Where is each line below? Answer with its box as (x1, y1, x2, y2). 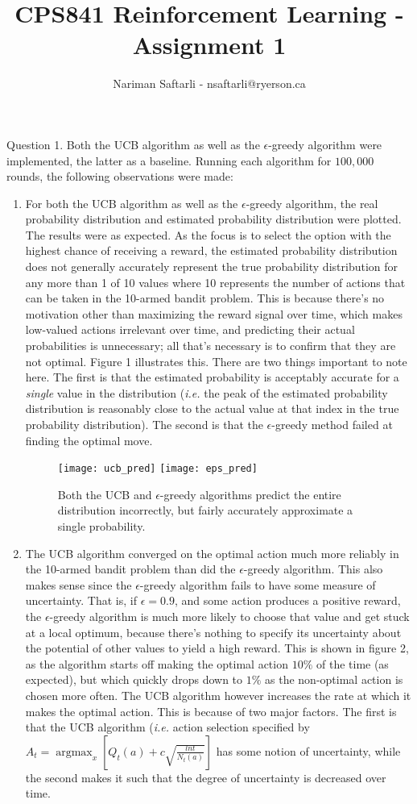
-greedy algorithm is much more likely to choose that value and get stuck (49, 608, 410, 624)
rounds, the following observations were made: (6, 168, 233, 185)
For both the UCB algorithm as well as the (25, 194, 238, 211)
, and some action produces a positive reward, (174, 592, 401, 609)
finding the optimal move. (25, 431, 153, 448)
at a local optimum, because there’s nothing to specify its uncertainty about (25, 623, 402, 640)
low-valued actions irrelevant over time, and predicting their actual (25, 321, 355, 338)
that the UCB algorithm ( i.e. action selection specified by (25, 719, 310, 735)
